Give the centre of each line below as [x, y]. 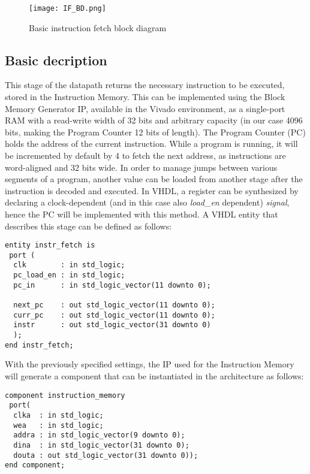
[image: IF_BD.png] [67, 8]
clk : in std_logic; [69, 265]
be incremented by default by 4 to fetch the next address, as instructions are [145, 156]
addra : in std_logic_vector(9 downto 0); [99, 435]
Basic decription [56, 60]
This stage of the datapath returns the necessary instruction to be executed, [145, 85]
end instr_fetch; [39, 345]
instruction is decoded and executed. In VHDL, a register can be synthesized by [152, 190]
